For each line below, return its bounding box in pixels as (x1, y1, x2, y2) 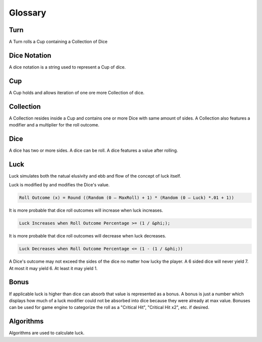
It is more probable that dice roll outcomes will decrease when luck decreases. (9, 233, 166, 239)
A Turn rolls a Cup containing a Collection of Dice (9, 39, 108, 45)
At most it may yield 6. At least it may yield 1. (9, 265, 98, 271)
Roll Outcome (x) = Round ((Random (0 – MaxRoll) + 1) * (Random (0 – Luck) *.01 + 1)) (19, 195, 234, 200)
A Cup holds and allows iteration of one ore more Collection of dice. (9, 90, 145, 95)
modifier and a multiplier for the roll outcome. (9, 122, 99, 128)
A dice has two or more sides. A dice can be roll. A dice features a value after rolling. (9, 147, 178, 153)
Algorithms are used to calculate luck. (9, 330, 85, 336)
